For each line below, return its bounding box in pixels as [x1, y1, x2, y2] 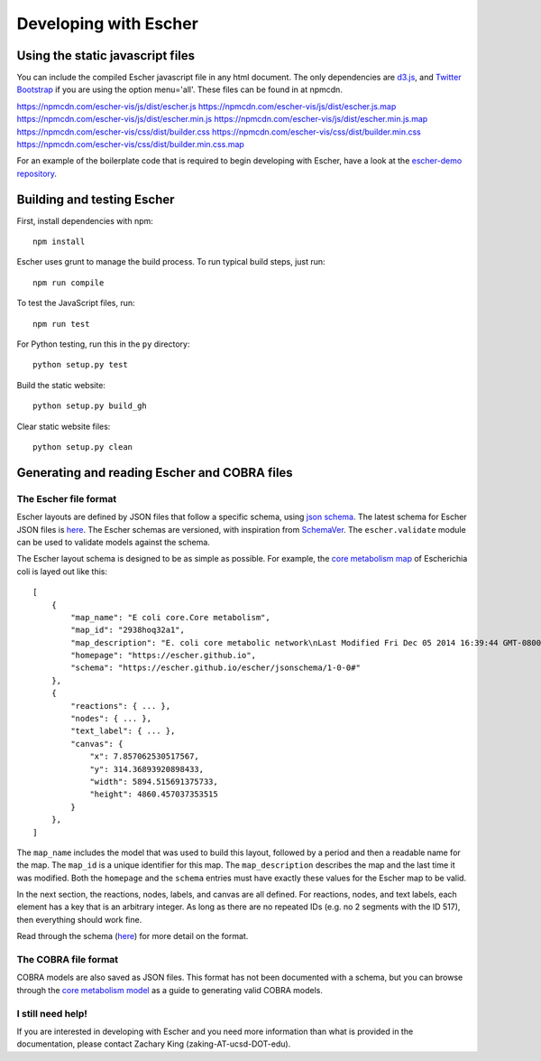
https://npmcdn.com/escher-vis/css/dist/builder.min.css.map [16, 139, 245, 150]
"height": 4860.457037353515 [89, 789, 218, 799]
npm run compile [32, 277, 105, 288]
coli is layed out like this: [16, 565, 108, 577]
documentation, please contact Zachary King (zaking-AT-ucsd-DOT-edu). [16, 1038, 291, 1049]
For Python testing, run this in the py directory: [16, 339, 190, 349]
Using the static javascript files [16, 48, 196, 63]
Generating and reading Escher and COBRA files [16, 465, 293, 480]
